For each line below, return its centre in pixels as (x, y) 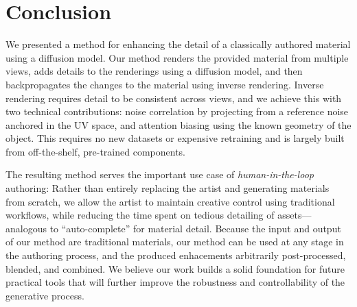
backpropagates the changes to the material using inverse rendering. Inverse (165, 84)
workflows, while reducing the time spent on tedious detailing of (140, 215)
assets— (295, 215)
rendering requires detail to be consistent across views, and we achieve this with (174, 98)
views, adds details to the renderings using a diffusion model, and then (154, 71)
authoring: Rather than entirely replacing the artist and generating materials (168, 188)
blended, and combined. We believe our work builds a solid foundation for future (175, 268)
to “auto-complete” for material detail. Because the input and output (195, 228)
